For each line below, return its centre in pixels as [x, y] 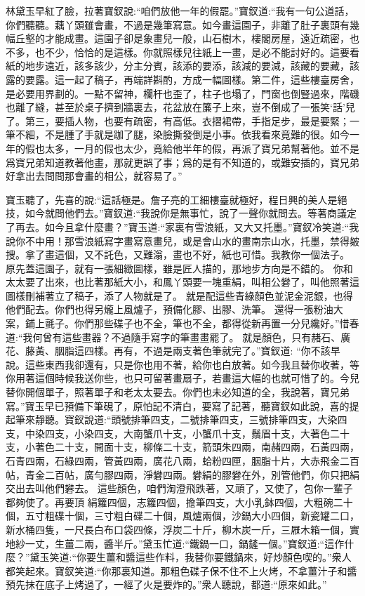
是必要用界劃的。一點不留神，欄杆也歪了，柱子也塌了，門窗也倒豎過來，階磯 [182, 93]
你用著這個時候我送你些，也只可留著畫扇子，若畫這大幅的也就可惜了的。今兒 [182, 378]
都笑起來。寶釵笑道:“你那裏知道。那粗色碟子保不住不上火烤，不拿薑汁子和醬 [181, 570]
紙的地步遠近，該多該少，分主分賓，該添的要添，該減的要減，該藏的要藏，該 [182, 66]
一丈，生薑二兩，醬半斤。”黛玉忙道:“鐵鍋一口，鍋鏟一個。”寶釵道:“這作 [185, 543]
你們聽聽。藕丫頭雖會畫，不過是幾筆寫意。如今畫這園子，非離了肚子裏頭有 [178, 24]
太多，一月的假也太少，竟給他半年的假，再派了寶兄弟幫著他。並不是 [202, 148]
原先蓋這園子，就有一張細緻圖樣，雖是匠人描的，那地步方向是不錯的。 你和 [179, 268]
